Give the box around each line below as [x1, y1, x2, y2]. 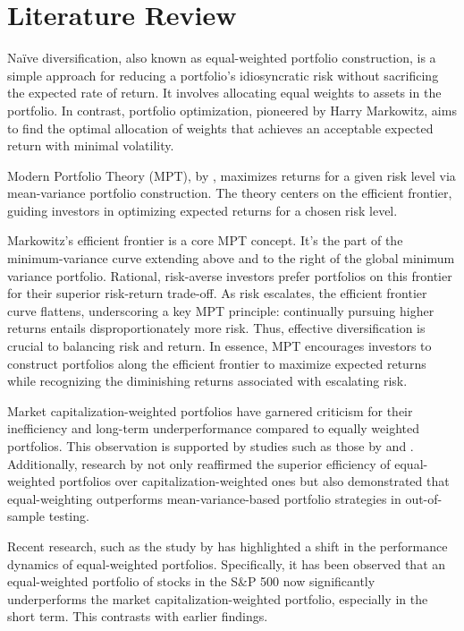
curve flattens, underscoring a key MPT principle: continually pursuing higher [7, 301, 434, 320]
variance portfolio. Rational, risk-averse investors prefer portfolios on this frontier [7, 266, 452, 285]
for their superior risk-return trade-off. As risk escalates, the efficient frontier [7, 284, 427, 303]
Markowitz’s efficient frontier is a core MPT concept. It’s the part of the [7, 231, 403, 250]
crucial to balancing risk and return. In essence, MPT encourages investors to [7, 337, 432, 355]
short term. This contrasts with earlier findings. [7, 607, 268, 626]
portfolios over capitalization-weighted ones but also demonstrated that [59, 472, 450, 490]
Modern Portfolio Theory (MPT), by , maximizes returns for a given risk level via [7, 166, 456, 184]
